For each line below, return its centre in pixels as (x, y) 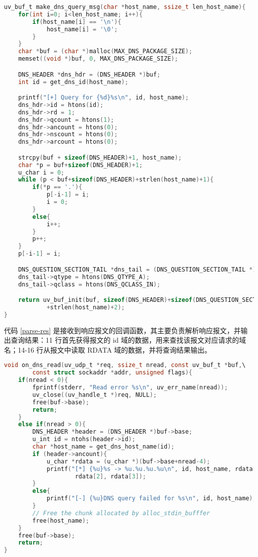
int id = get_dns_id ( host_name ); (73, 82)
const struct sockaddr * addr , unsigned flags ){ (112, 373)
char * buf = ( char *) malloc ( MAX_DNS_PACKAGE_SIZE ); (105, 51)
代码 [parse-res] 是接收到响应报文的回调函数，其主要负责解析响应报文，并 (123, 330)
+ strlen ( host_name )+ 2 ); (86, 307)
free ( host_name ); (61, 520)
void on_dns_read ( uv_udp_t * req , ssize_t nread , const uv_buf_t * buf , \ (125, 365)
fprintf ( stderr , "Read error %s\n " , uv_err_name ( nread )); (130, 388)
